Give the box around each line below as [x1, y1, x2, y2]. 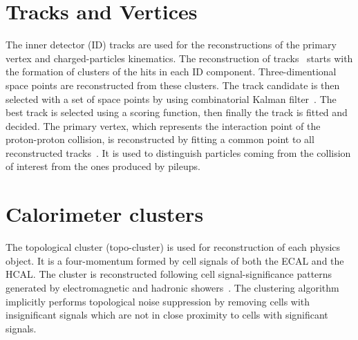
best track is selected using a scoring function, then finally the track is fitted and [6, 105, 348, 120]
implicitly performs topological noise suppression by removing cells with [6, 294, 310, 308]
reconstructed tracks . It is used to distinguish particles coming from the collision [6, 145, 351, 160]
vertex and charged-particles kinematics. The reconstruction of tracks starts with [6, 50, 353, 65]
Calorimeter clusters [6, 200, 204, 228]
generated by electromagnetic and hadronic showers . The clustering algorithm [6, 280, 339, 294]
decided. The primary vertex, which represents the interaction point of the [6, 118, 321, 133]
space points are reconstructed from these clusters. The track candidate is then [6, 77, 340, 92]
